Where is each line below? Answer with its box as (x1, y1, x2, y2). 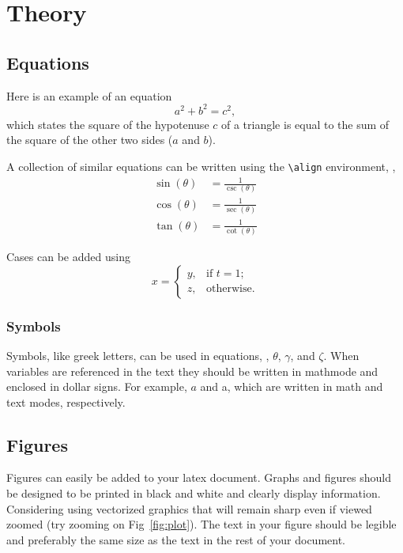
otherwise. (206, 283, 255, 295)
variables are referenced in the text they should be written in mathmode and (6, 362, 379, 379)
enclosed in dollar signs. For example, (6, 378, 187, 395)
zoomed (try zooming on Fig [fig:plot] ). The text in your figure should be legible (6, 516, 397, 532)
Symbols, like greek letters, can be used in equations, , (6, 347, 269, 363)
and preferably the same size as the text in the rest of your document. (6, 531, 345, 547)
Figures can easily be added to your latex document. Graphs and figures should (6, 469, 391, 486)
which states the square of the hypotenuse (6, 116, 209, 132)
